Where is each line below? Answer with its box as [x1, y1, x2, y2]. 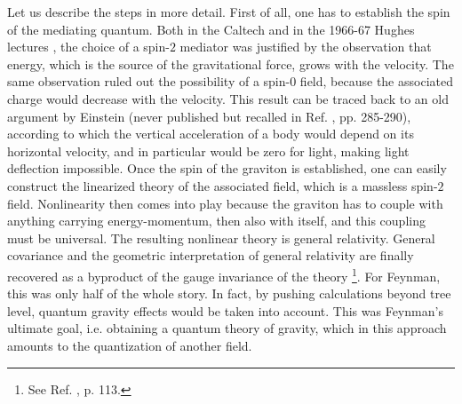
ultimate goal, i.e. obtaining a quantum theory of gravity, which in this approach [7, 319, 447, 337]
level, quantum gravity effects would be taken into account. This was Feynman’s [7, 301, 443, 320]
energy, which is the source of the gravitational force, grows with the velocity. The [7, 54, 454, 73]
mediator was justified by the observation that [179, 37, 432, 56]
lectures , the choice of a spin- [7, 37, 170, 56]
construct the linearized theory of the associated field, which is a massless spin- [7, 176, 438, 194]
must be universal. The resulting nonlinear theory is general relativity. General [7, 228, 435, 247]
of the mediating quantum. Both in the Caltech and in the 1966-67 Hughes [7, 20, 415, 38]
